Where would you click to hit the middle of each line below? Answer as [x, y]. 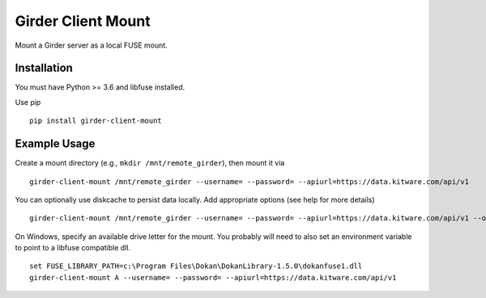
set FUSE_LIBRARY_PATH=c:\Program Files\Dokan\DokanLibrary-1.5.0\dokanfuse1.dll [196, 266]
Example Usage [55, 144]
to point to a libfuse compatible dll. [73, 248]
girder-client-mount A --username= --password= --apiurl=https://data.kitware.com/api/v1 [213, 277]
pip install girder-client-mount [96, 121]
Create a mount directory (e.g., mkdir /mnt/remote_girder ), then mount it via [150, 163]
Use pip [28, 102]
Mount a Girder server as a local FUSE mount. [91, 45]
